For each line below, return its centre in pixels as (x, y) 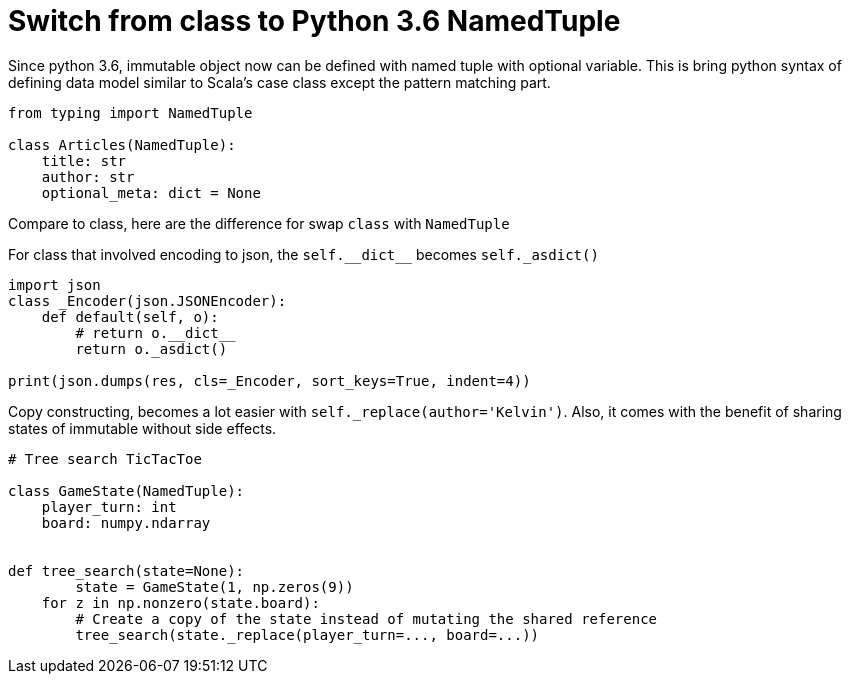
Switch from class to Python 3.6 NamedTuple (314, 21)
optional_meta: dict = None (151, 192)
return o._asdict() (151, 348)
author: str (88, 176)
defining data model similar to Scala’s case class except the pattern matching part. (279, 82)
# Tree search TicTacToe (105, 458)
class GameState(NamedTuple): (126, 490)
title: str (84, 160)
